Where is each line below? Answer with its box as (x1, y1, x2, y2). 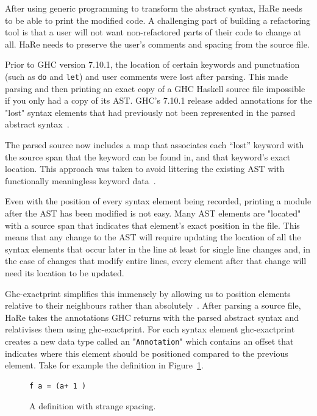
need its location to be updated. (5, 266, 124, 279)
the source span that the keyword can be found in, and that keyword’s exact (5, 150, 291, 163)
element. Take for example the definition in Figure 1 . (5, 359, 204, 371)
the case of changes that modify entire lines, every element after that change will (5, 254, 307, 267)
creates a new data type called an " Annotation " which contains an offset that (5, 334, 294, 347)
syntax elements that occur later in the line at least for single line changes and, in (5, 242, 310, 255)
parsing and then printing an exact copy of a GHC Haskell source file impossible (5, 82, 305, 95)
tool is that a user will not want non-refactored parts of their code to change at (5, 26, 302, 38)
